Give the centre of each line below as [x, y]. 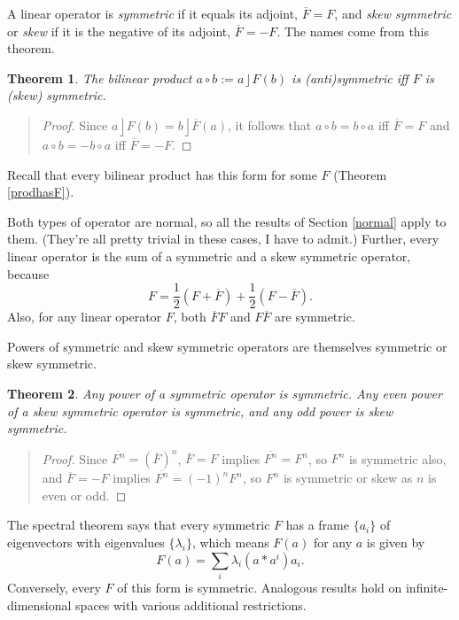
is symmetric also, [397, 458]
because [28, 273]
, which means [230, 542]
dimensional [39, 604]
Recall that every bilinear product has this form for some [162, 174]
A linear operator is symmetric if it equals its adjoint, [152, 13]
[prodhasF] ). [41, 192]
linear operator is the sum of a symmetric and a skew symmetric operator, [209, 256]
